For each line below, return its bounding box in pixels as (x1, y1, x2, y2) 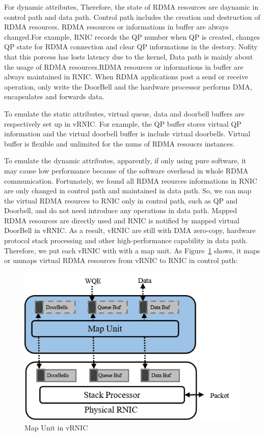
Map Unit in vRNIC (24, 422, 88, 432)
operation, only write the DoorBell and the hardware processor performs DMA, (4, 81, 252, 92)
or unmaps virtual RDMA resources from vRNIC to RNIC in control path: (4, 255, 238, 266)
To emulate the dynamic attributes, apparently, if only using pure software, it (4, 155, 247, 166)
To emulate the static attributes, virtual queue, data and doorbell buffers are (4, 108, 245, 119)
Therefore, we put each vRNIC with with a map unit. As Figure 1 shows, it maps (4, 245, 260, 255)
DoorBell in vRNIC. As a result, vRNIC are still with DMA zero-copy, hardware (4, 225, 256, 236)
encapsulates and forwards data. (4, 91, 104, 102)
